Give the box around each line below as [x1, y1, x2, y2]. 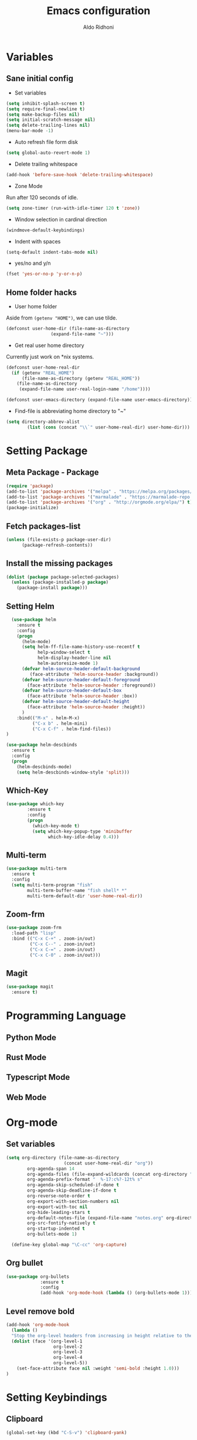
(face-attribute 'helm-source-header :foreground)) [27, 682, 157, 688]
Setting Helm [6, 601, 55, 611]
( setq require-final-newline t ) [6, 106, 85, 112]
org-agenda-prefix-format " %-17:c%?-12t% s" [27, 1176, 143, 1183]
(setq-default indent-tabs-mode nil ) [6, 249, 98, 255]
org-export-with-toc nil [27, 1204, 88, 1210]
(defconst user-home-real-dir [6, 364, 80, 371]
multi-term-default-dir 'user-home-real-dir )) [27, 893, 143, 899]
